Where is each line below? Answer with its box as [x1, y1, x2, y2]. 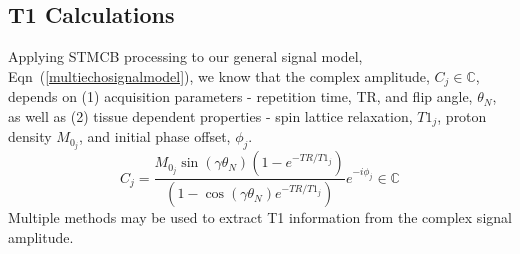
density [8, 126, 52, 147]
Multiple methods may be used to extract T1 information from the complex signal [8, 207, 512, 228]
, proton [437, 105, 487, 126]
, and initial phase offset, [79, 126, 231, 147]
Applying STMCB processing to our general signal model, [8, 46, 363, 67]
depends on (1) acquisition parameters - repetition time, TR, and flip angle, [8, 86, 473, 107]
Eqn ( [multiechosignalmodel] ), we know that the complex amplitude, [8, 65, 430, 86]
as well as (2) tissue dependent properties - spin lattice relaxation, [8, 105, 413, 126]
